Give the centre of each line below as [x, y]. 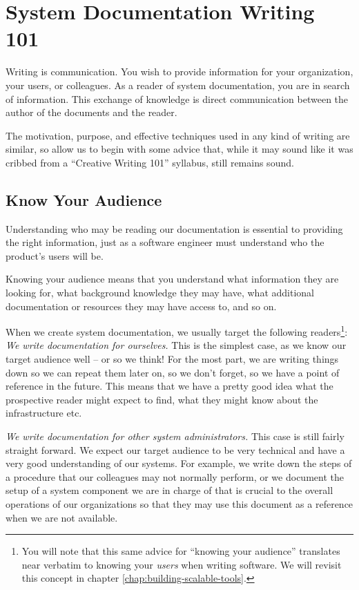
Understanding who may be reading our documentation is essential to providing [174, 228]
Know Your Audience [84, 199]
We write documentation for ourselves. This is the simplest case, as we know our [176, 345]
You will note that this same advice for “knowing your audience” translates [181, 551]
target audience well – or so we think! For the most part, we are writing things [172, 359]
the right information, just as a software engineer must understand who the [165, 242]
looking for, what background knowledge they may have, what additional [160, 293]
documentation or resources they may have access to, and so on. [141, 306]
